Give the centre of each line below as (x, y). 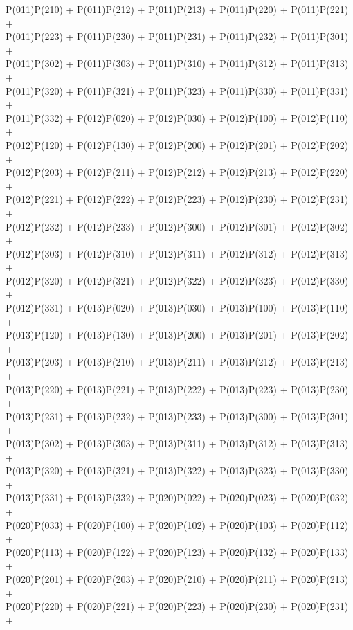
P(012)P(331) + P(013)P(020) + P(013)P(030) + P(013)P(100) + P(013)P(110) (177, 308)
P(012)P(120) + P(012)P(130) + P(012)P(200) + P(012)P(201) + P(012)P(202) (177, 144)
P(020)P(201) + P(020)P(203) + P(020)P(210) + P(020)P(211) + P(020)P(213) (177, 578)
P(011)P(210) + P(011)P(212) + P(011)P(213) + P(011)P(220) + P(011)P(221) (177, 9)
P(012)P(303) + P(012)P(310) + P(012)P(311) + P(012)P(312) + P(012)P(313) (177, 253)
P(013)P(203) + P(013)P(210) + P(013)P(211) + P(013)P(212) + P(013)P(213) (177, 362)
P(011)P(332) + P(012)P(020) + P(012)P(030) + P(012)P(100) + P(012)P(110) (177, 117)
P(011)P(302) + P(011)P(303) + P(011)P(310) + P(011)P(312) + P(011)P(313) (177, 63)
